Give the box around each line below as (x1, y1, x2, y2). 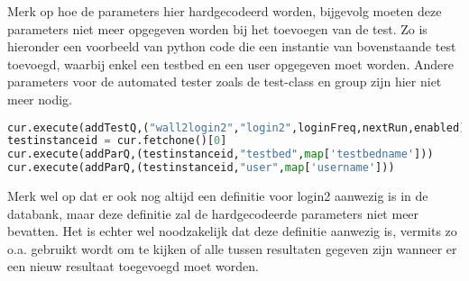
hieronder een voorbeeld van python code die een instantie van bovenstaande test (7, 37, 456, 56)
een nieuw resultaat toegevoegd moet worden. (7, 257, 259, 276)
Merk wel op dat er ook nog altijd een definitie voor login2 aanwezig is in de (7, 186, 428, 205)
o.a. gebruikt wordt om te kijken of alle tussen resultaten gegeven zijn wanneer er (7, 239, 457, 258)
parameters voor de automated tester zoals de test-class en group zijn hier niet (7, 72, 442, 91)
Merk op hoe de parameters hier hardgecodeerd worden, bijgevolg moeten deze (7, 2, 442, 20)
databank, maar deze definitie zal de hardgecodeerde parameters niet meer (7, 204, 419, 222)
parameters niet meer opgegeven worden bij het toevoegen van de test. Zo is (7, 19, 428, 38)
